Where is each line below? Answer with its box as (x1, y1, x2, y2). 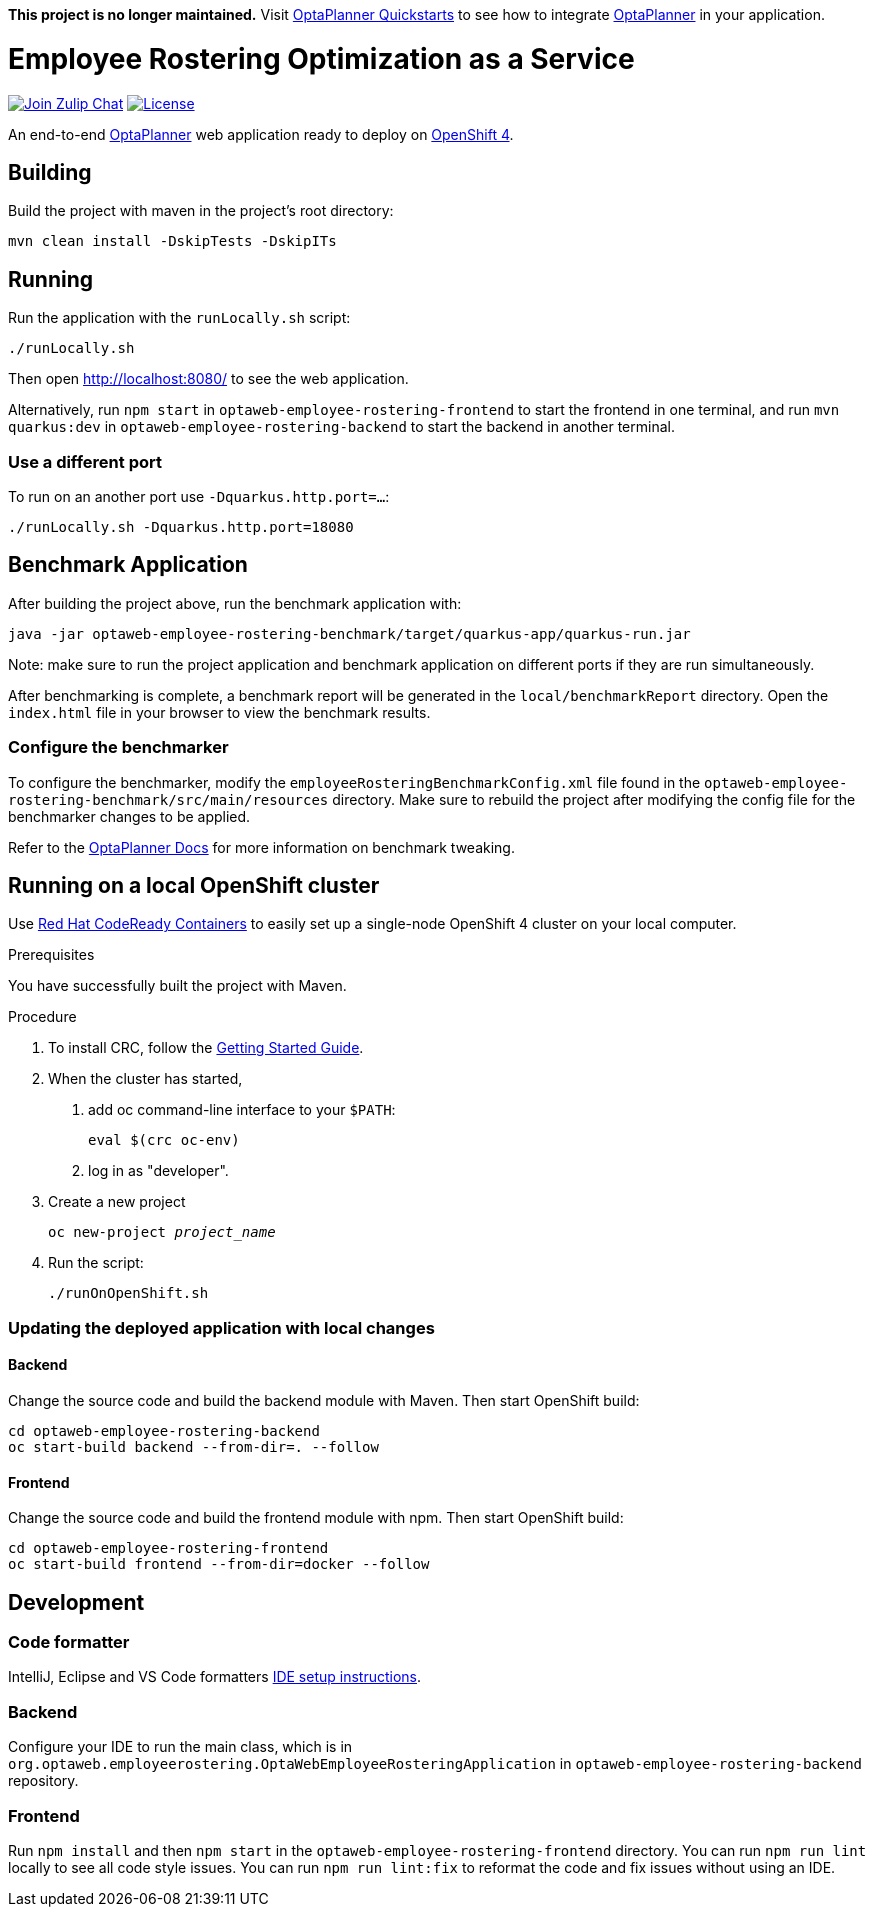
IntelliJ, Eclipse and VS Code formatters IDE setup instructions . (8, 1668, 422, 1686)
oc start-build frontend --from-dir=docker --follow (8, 1556, 430, 1573)
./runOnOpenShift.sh (48, 1285, 209, 1302)
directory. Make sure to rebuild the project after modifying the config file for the (332, 790, 856, 808)
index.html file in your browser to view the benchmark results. (8, 703, 431, 721)
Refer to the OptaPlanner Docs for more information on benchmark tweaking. (8, 838, 515, 856)
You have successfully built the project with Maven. (8, 977, 347, 995)
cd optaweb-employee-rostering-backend (8, 1422, 320, 1439)
